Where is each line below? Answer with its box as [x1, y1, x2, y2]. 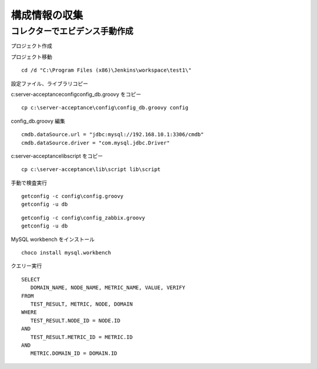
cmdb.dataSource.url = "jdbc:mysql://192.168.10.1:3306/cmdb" [21, 131, 204, 138]
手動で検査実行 [11, 179, 47, 186]
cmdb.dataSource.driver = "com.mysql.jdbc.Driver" [21, 139, 170, 146]
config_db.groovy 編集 [11, 118, 66, 125]
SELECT [21, 276, 41, 283]
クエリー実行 [11, 262, 42, 270]
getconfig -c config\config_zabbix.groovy [21, 214, 146, 221]
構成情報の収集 [11, 9, 83, 22]
